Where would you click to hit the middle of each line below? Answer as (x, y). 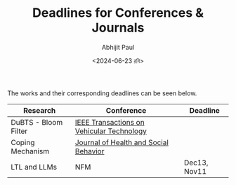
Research (40, 110)
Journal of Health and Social (122, 142)
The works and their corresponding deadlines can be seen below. (102, 93)
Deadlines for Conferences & (118, 13)
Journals (118, 28)
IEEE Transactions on (110, 122)
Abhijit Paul (118, 47)
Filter (19, 131)
